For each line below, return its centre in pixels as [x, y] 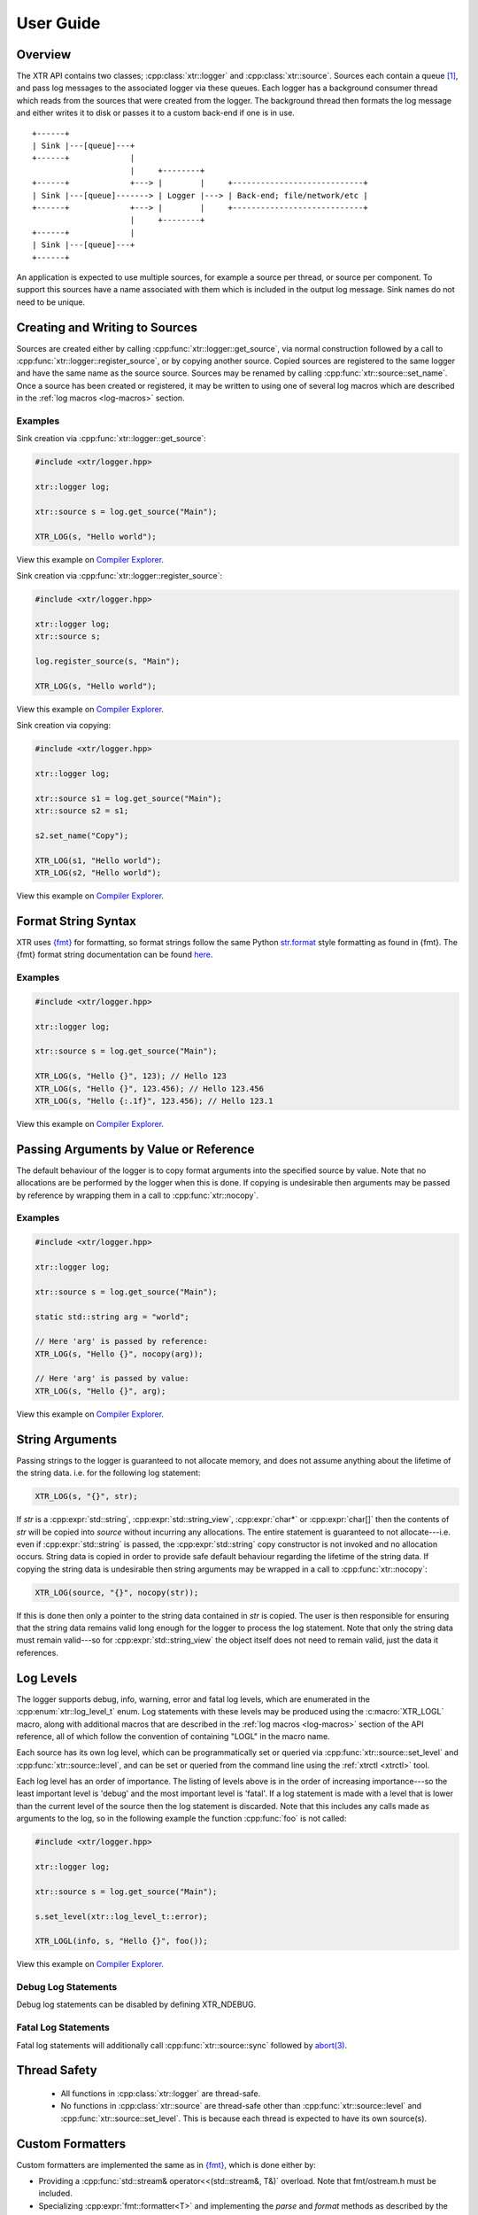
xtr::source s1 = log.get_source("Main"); [128, 798]
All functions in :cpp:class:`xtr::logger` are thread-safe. [161, 2094]
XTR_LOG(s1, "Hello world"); [98, 860]
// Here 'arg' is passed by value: [112, 1379]
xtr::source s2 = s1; [82, 811]
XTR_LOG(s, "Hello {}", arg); [100, 1391]
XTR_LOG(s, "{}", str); [87, 1496]
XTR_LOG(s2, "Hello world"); [98, 873]
